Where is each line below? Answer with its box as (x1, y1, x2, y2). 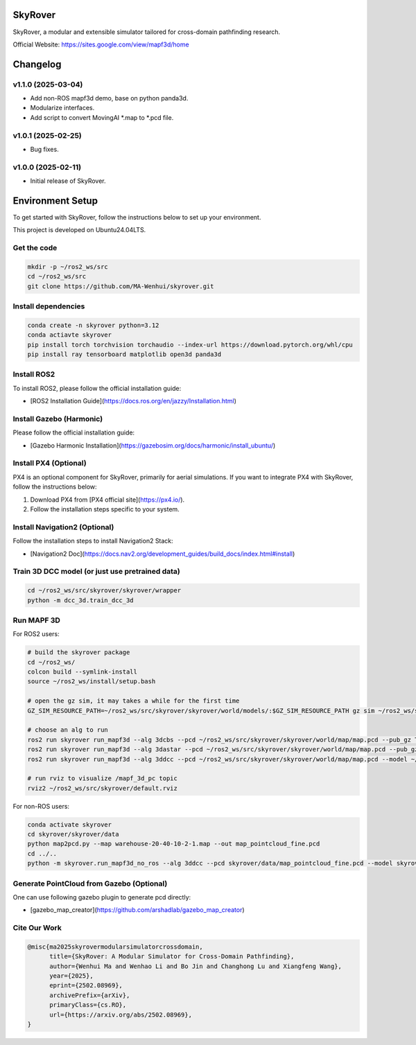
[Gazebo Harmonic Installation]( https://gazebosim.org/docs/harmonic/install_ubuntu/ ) (30, 441, 276, 450)
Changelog (12, 58, 62, 70)
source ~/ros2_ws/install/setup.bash (27, 678, 156, 685)
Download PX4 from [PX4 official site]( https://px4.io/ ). (30, 495, 185, 504)
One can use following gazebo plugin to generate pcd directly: (12, 893, 191, 901)
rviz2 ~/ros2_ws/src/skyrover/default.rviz (27, 784, 178, 792)
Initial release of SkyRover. (30, 177, 107, 185)
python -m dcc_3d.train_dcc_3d (27, 596, 135, 604)
